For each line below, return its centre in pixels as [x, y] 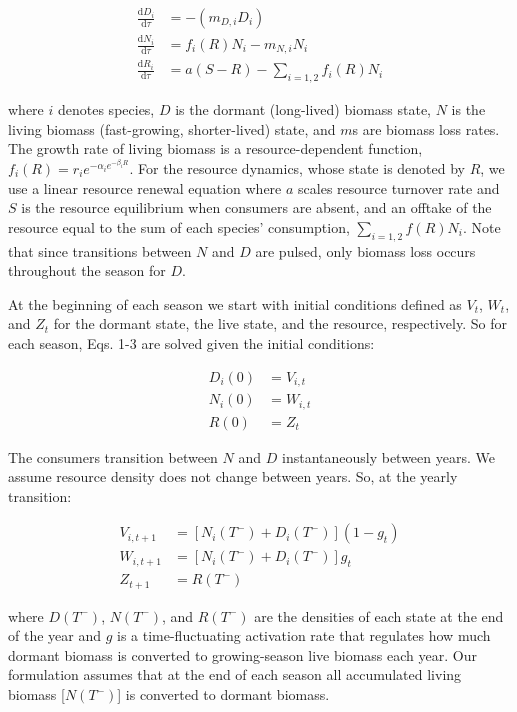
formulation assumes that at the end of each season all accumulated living [235, 674]
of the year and [54, 635]
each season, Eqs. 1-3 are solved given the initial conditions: [191, 342]
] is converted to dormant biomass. [223, 694]
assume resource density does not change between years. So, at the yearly [233, 476]
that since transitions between [100, 250]
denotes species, [106, 109]
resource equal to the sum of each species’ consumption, [179, 226]
